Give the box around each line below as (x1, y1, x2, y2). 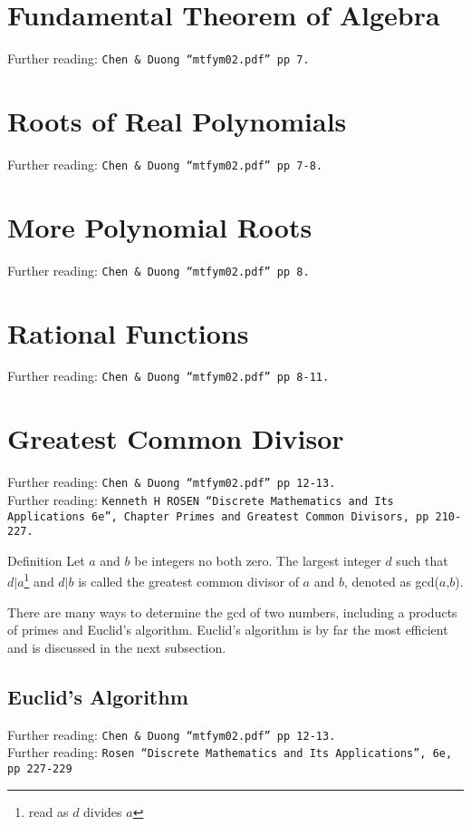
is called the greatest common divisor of (78, 572, 299, 591)
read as (28, 802, 69, 821)
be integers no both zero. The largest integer (134, 550, 381, 569)
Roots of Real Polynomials (7, 102, 347, 139)
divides (83, 802, 122, 821)
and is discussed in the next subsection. (7, 637, 226, 656)
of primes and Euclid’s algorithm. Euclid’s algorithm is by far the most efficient (7, 620, 448, 639)
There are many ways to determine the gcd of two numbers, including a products (7, 602, 457, 621)
